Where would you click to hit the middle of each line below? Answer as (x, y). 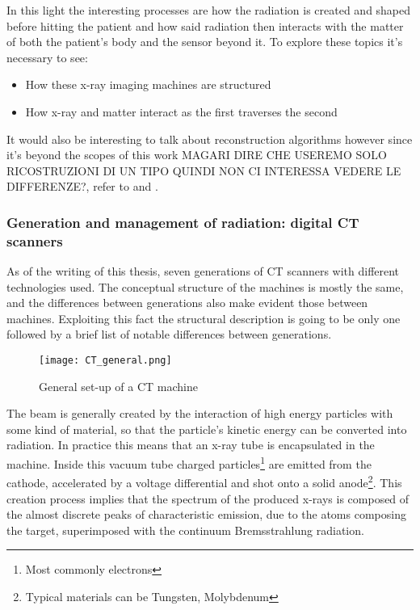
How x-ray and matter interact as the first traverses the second (181, 111)
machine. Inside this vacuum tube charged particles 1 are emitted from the (189, 463)
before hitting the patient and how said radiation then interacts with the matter (205, 25)
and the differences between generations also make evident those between (187, 303)
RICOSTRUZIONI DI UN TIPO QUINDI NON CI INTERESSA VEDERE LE (204, 170)
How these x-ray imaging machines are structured (148, 84)
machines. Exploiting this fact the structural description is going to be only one (204, 318)
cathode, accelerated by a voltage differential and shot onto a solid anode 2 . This (204, 481)
